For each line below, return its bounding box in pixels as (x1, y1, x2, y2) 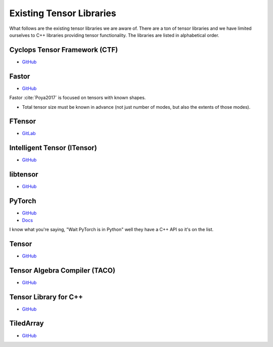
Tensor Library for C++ (9, 292, 83, 301)
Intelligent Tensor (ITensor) (9, 144, 97, 152)
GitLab (22, 131, 36, 137)
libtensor (9, 170, 38, 179)
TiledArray (9, 319, 44, 328)
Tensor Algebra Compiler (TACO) (9, 266, 116, 275)
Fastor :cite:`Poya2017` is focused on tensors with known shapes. (9, 95, 146, 101)
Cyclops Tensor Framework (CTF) (9, 46, 118, 54)
